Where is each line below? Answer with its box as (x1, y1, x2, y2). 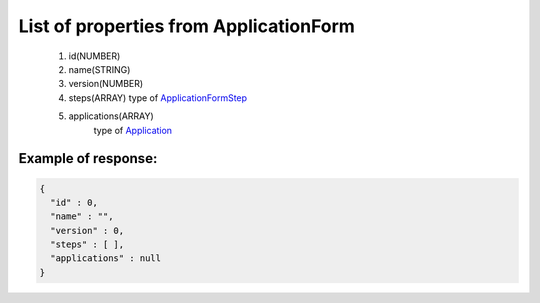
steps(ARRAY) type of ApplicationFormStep (68, 91, 248, 104)
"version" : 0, (50, 225, 125, 236)
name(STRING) (68, 63, 131, 75)
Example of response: (18, 150, 158, 167)
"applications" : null (50, 253, 162, 264)
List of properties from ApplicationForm (18, 15, 355, 37)
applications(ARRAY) (68, 110, 154, 122)
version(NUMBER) (68, 78, 144, 90)
